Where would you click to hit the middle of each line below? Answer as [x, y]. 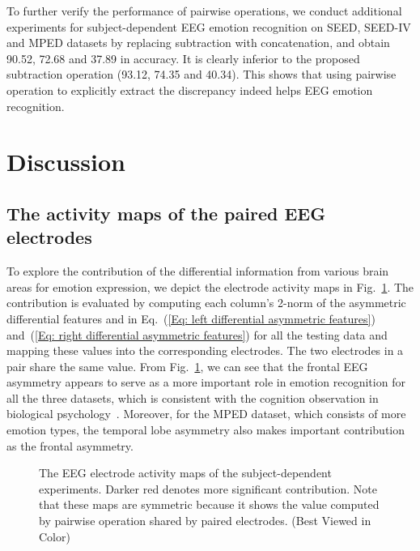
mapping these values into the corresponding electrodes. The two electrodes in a [205, 350]
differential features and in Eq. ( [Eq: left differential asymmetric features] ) [191, 318]
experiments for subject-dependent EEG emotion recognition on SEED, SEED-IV [209, 26]
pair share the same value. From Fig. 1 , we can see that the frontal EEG [187, 366]
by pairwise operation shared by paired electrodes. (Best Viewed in [205, 521]
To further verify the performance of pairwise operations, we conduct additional [204, 11]
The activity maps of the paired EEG [166, 213]
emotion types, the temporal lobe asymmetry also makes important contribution [206, 430]
